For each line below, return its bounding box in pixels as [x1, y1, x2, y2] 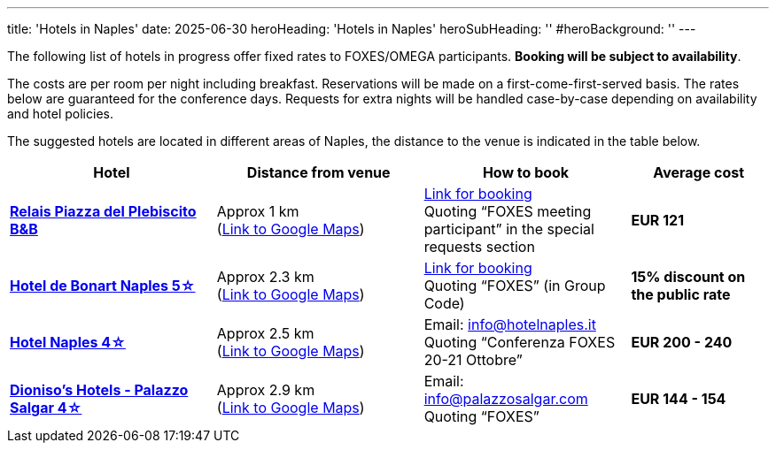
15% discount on [631, 268, 746, 286]
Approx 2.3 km [216, 268, 314, 286]
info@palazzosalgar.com [423, 390, 588, 408]
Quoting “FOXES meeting [423, 202, 592, 220]
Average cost [653, 164, 745, 181]
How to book [482, 164, 570, 181]
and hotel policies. [7, 106, 113, 121]
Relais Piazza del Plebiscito [10, 202, 197, 220]
